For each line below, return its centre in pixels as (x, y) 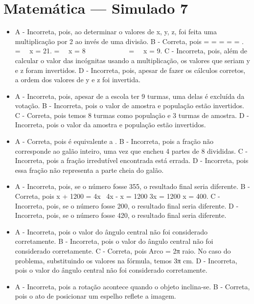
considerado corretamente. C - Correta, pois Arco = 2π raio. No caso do (123, 251)
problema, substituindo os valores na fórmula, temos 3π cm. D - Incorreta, (126, 260)
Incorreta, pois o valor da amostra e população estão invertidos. (110, 125)
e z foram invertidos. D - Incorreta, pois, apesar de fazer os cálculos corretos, (130, 70)
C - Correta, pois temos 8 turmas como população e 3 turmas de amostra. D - (132, 115)
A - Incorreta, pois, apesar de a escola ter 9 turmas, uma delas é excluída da (130, 96)
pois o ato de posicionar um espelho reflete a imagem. (95, 296)
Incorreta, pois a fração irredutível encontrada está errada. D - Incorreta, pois (132, 160)
